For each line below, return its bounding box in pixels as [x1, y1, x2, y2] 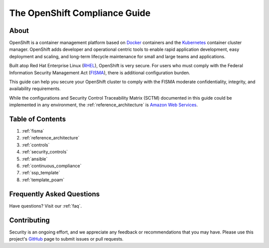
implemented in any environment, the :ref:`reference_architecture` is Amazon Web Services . [9, 102, 198, 108]
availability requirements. [9, 86, 61, 92]
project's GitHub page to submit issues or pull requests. [9, 236, 124, 242]
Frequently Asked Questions [9, 190, 100, 198]
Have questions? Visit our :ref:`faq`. [9, 203, 82, 209]
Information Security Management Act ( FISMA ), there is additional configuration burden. [9, 70, 190, 76]
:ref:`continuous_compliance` [21, 163, 82, 169]
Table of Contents [9, 115, 66, 123]
